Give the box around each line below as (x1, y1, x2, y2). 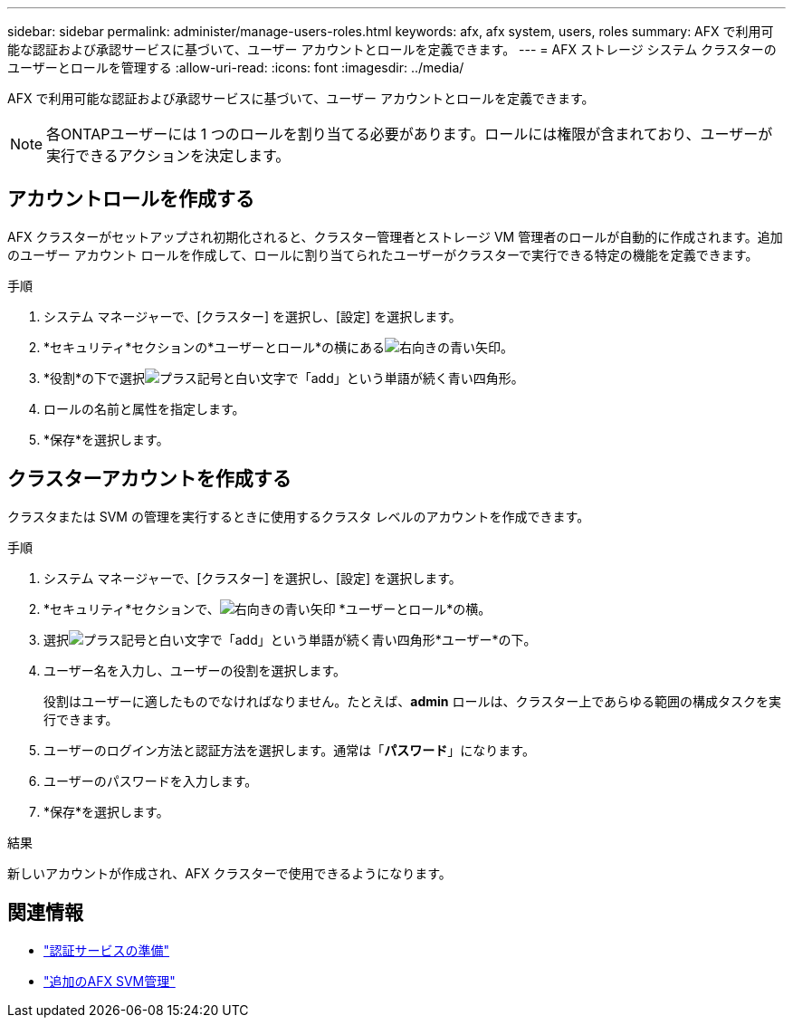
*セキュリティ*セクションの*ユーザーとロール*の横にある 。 (43, 339, 513, 355)
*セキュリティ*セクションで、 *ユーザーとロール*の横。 (43, 600, 492, 617)
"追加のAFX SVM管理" (43, 972, 176, 989)
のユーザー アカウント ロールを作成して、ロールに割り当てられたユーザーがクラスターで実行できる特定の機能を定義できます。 (7, 246, 759, 263)
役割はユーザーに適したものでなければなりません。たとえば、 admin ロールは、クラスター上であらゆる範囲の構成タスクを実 (43, 693, 782, 709)
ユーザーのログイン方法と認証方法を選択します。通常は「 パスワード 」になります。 (43, 742, 535, 758)
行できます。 (43, 711, 119, 727)
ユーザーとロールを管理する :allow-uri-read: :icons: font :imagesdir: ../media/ (7, 60, 464, 75)
